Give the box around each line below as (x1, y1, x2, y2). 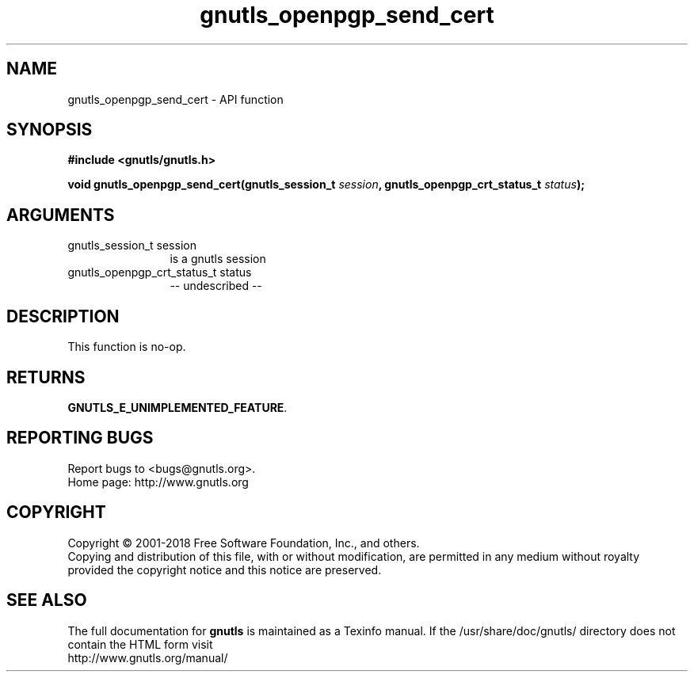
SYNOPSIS (6, 120, 93, 140)
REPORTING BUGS (6, 428, 154, 448)
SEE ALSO (6, 590, 87, 611)
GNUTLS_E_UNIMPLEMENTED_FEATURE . (67, 400, 288, 414)
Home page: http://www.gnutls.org (67, 474, 249, 489)
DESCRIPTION (6, 306, 120, 326)
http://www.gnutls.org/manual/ (67, 650, 228, 665)
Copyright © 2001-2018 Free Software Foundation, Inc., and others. (67, 535, 420, 550)
